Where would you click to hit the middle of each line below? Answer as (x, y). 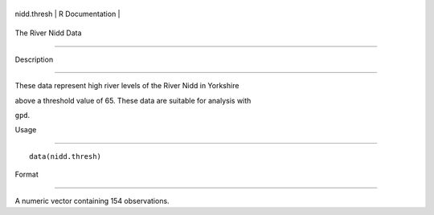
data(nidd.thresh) (66, 156)
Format (27, 174)
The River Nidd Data (48, 33)
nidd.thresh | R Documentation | (68, 14)
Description (34, 59)
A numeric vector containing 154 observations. (92, 201)
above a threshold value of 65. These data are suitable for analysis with (133, 100)
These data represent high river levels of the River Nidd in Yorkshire (127, 86)
